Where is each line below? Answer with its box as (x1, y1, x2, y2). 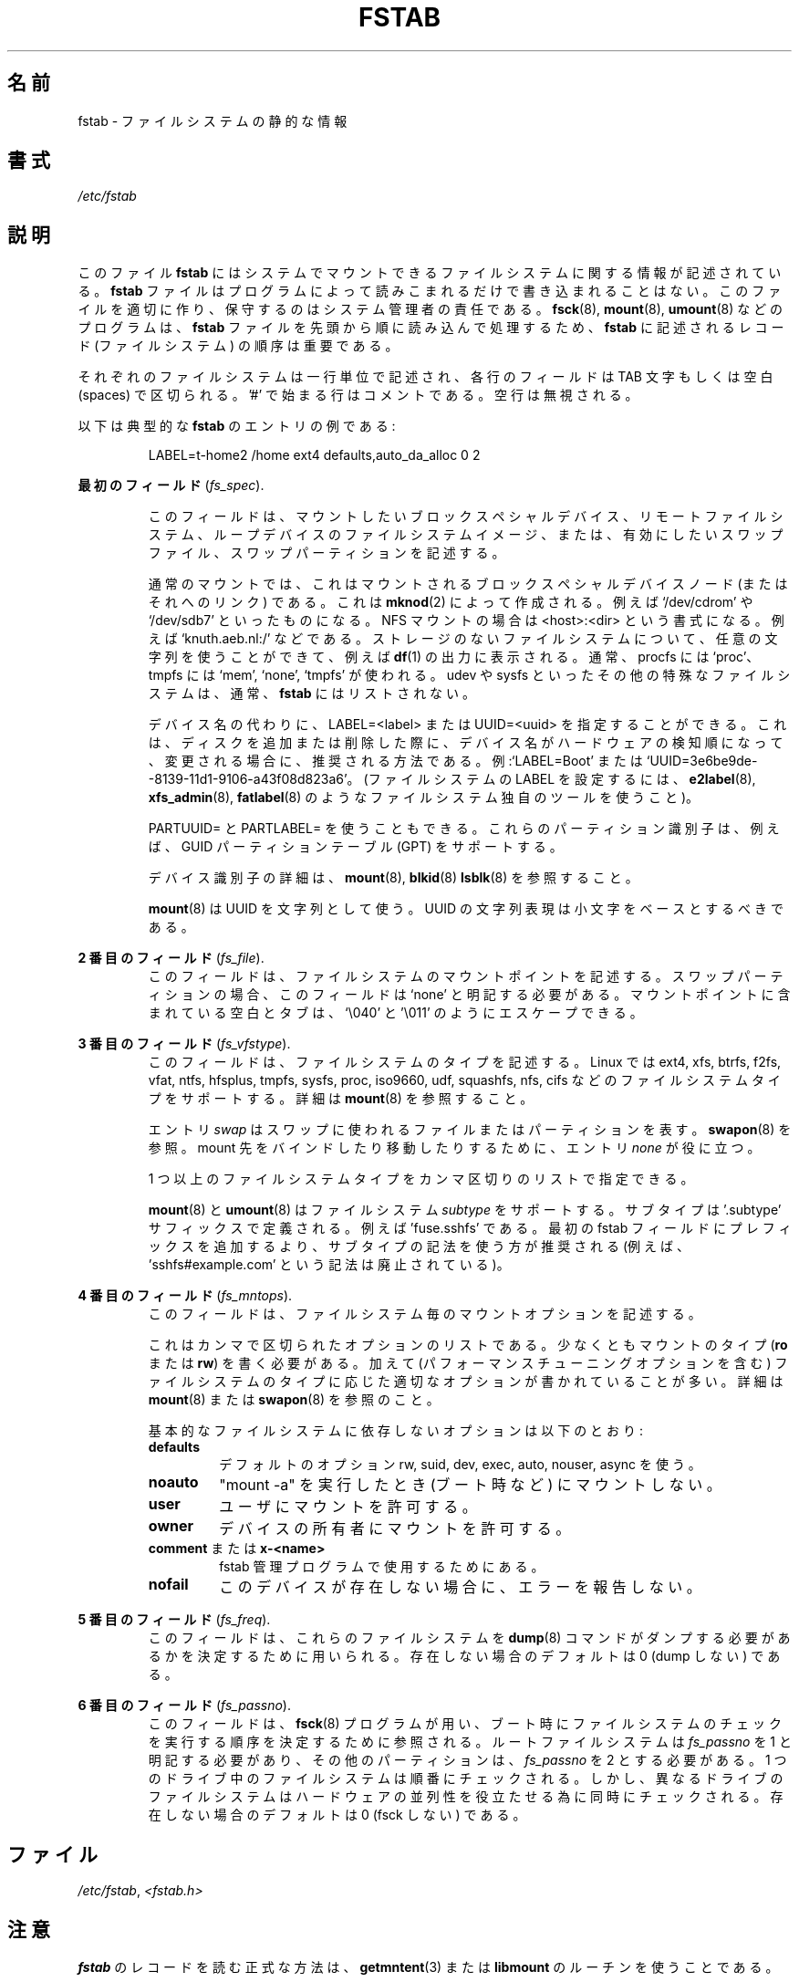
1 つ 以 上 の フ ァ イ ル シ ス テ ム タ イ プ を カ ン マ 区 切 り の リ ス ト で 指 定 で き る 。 (148, 1171, 694, 1187)
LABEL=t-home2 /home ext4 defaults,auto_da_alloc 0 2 (148, 447, 481, 464)
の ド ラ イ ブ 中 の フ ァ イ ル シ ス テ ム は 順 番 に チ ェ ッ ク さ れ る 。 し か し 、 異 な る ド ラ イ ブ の (148, 1770, 783, 1787)
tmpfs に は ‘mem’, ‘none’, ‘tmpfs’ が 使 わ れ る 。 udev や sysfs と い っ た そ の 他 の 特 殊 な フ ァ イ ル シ (148, 667, 791, 683)
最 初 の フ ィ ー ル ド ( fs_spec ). (78, 477, 265, 494)
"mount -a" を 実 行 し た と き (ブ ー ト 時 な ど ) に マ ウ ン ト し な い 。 (219, 1476, 721, 1495)
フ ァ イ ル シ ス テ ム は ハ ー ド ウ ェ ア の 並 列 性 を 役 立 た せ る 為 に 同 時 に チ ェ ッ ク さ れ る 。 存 (148, 1789, 783, 1805)
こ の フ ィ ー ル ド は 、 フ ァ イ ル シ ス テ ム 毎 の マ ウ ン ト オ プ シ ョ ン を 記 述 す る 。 (148, 1306, 701, 1322)
